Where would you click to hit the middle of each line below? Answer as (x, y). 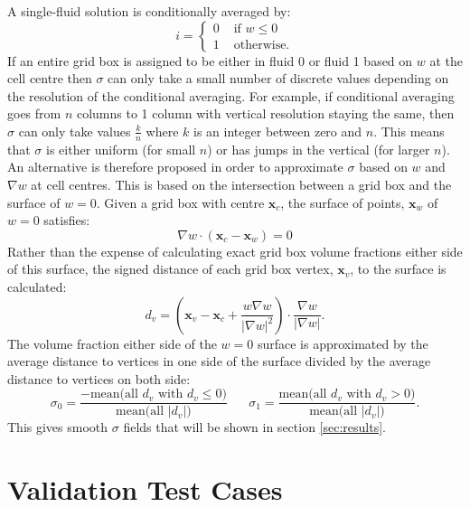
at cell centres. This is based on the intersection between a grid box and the (241, 184)
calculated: (37, 286)
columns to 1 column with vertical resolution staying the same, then (265, 113)
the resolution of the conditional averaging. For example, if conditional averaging (231, 95)
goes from (34, 113)
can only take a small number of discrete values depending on (278, 78)
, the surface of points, (343, 202)
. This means (409, 131)
